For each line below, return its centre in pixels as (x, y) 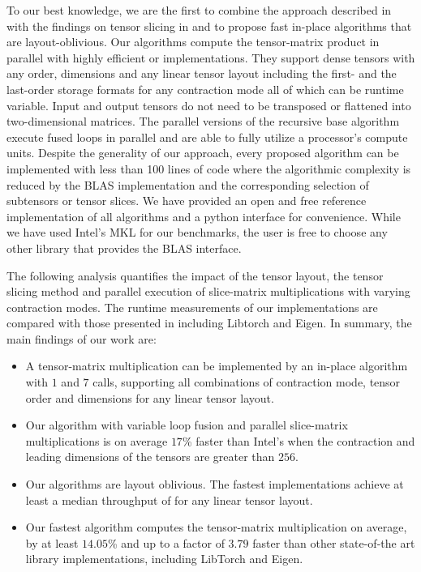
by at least (52, 542)
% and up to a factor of (166, 542)
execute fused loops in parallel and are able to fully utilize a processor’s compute (207, 137)
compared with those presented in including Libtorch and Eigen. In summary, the (209, 323)
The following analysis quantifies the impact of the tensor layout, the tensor (195, 275)
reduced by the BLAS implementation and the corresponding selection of (188, 184)
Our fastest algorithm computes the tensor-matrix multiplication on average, (216, 527)
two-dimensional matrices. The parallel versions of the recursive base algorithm (203, 121)
